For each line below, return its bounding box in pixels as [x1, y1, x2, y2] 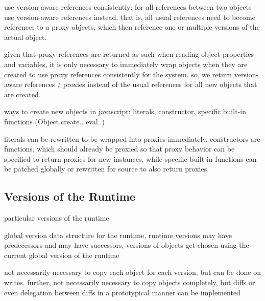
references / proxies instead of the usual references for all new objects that [24, 79, 257, 90]
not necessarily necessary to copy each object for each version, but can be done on [4, 267, 261, 277]
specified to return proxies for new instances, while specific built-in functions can [4, 153, 257, 164]
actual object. [4, 31, 47, 42]
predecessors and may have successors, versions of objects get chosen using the [4, 240, 249, 250]
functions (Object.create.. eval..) [4, 116, 105, 126]
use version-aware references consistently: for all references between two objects [4, 2, 252, 12]
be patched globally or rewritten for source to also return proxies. [4, 163, 209, 174]
